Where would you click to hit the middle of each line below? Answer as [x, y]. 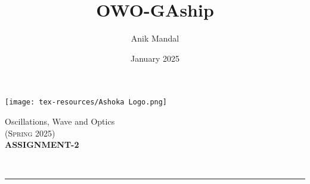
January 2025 [155, 58]
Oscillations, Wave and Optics [60, 121]
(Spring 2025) [30, 133]
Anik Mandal [155, 38]
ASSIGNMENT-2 [42, 145]
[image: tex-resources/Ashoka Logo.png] [86, 102]
